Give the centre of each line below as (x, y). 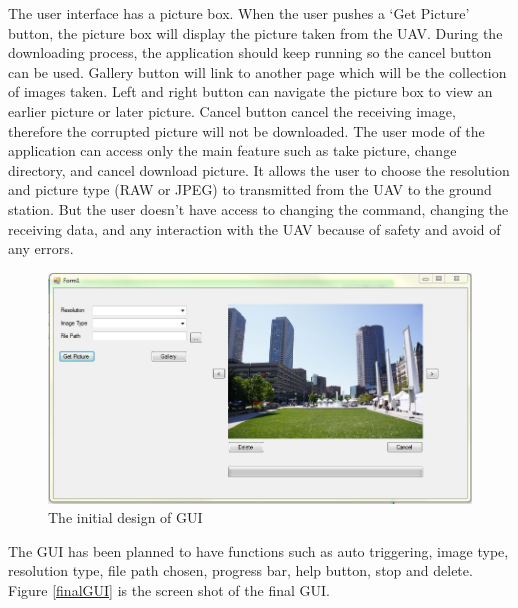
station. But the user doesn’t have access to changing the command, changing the (258, 208)
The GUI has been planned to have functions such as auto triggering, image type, (258, 550)
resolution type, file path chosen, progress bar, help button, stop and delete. (240, 570)
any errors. (41, 248)
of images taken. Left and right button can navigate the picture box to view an (250, 91)
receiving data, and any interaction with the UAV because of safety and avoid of (254, 228)
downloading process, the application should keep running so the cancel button (250, 52)
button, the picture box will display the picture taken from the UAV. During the (255, 32)
